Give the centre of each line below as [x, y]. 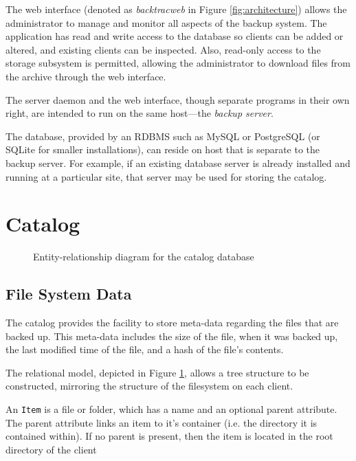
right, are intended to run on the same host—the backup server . [140, 113]
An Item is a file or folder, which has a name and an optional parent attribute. [171, 409]
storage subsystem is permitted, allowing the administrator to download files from [178, 63]
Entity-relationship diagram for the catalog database [144, 257]
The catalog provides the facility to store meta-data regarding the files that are [172, 323]
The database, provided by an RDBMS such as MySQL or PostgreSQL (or [163, 136]
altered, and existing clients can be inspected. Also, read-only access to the [163, 49]
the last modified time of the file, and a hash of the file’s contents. [145, 349]
